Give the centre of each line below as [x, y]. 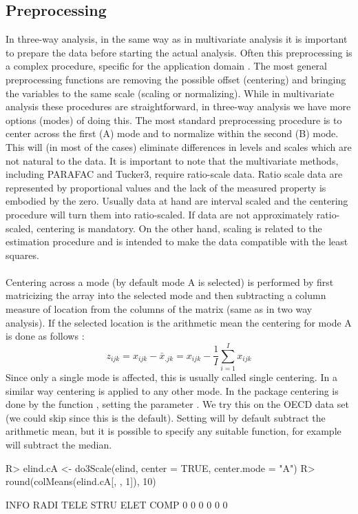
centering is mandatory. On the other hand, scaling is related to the [179, 228]
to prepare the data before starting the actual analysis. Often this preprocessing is [179, 52]
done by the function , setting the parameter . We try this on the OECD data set [177, 404]
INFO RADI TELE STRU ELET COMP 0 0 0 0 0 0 [117, 504]
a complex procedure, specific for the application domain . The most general [166, 66]
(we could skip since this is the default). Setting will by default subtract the [166, 417]
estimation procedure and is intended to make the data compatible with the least [177, 241]
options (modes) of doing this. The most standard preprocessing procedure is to [174, 120]
